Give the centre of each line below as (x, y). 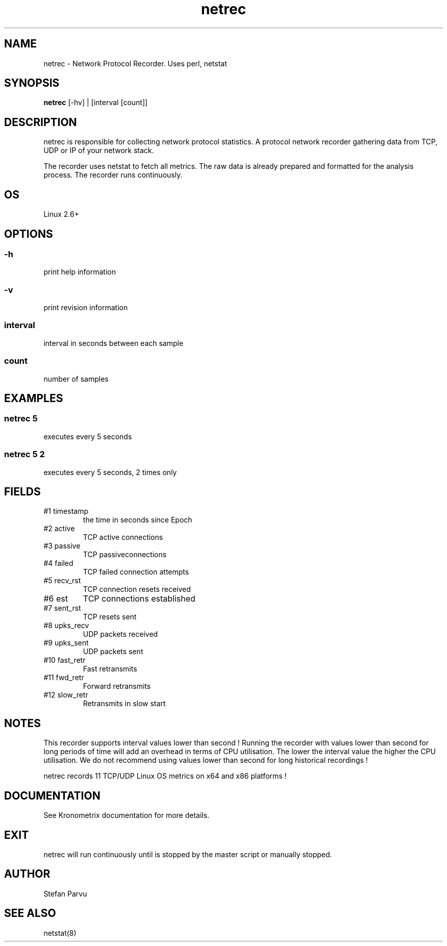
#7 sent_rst (62, 608)
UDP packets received (120, 634)
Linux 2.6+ (61, 214)
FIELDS (22, 491)
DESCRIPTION (41, 122)
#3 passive (62, 546)
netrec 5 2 (24, 454)
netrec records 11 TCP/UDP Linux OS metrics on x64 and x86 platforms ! (165, 776)
